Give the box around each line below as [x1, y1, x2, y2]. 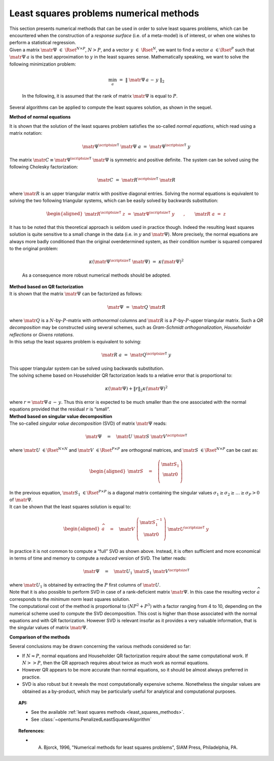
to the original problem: [9, 246, 58, 251]
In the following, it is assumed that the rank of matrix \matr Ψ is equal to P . [22, 93, 178, 99]
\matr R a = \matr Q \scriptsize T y [101, 351, 172, 358]
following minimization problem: [9, 61, 76, 67]
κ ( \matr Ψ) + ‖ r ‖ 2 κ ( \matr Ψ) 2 [105, 385, 168, 393]
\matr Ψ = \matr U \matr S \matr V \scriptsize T [85, 433, 188, 440]
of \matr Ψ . [9, 496, 33, 503]
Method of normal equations [9, 113, 71, 120]
